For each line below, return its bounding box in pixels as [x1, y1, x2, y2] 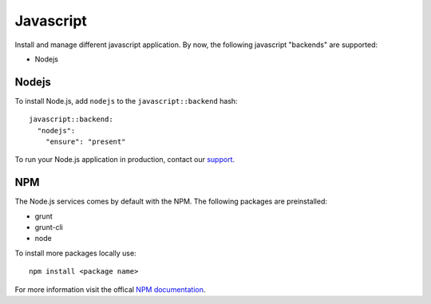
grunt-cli [34, 223, 63, 232]
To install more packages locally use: [14, 248, 136, 258]
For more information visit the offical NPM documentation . [14, 284, 206, 294]
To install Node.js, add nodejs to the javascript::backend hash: [14, 96, 239, 105]
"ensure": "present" [45, 137, 126, 147]
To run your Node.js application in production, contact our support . [14, 155, 235, 164]
